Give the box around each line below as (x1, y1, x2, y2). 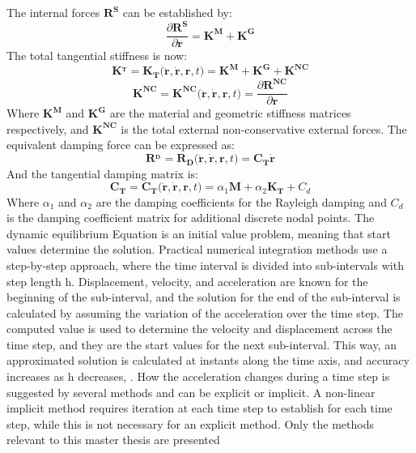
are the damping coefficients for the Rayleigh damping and (96, 193, 387, 210)
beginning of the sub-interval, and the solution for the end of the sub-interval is (6, 288, 401, 306)
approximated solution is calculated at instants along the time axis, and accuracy (6, 352, 410, 369)
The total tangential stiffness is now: (6, 47, 188, 64)
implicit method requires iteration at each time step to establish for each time (6, 400, 393, 417)
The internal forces (6, 4, 100, 20)
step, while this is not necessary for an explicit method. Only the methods (6, 415, 374, 432)
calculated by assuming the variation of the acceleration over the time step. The (6, 304, 403, 321)
